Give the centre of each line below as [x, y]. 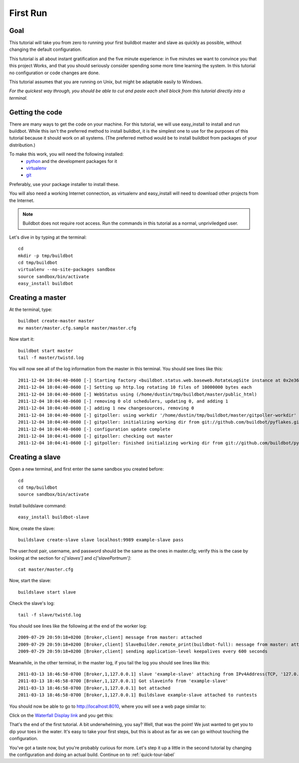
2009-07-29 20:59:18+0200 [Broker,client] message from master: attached [110, 637]
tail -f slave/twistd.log [50, 615]
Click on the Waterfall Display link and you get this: [61, 715]
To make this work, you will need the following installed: [67, 154]
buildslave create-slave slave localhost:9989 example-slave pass [101, 540]
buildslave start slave [47, 592]
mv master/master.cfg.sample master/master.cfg [77, 328]
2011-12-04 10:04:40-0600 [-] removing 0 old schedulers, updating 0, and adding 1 [123, 401]
